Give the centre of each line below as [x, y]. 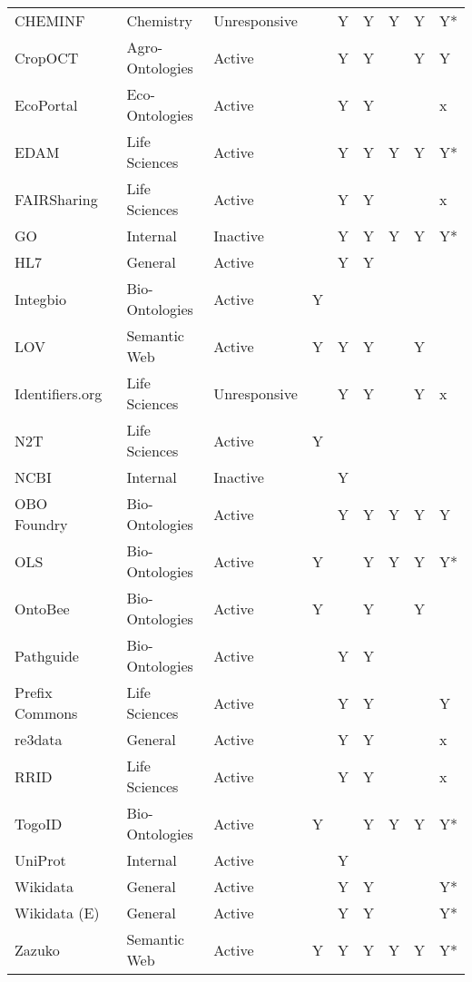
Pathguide [47, 655]
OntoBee [42, 608]
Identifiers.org [59, 393]
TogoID [39, 823]
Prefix [34, 692]
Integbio [40, 299]
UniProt [40, 860]
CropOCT [47, 57]
